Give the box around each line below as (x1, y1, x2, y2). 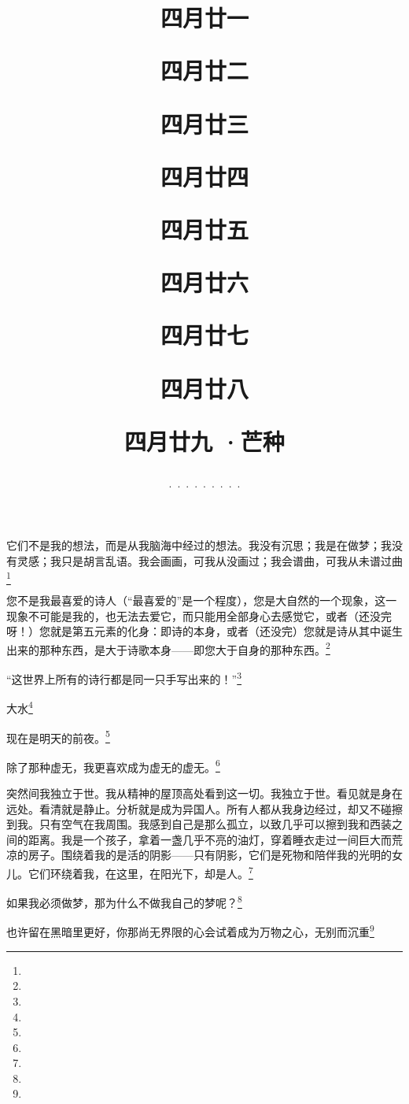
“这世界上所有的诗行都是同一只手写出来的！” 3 (6, 669, 242, 687)
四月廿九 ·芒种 (124, 424, 285, 457)
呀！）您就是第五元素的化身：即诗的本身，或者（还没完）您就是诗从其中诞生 (6, 623, 403, 639)
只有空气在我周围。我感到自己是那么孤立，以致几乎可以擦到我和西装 (39, 816, 392, 832)
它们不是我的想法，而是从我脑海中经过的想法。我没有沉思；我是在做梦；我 (6, 537, 392, 554)
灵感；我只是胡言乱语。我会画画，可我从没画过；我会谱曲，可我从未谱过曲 (17, 553, 403, 569)
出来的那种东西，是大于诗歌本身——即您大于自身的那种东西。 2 (6, 639, 330, 658)
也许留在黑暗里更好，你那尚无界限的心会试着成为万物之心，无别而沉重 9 (6, 921, 374, 940)
